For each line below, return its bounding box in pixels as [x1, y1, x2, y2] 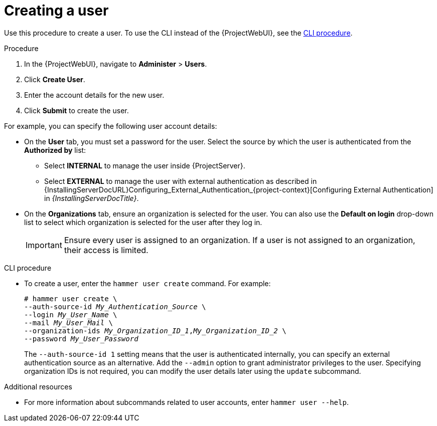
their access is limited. [64, 245, 149, 255]
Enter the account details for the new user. [24, 90, 165, 99]
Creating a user [4, 2, 109, 19]
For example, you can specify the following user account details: [4, 121, 217, 130]
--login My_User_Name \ [24, 310, 117, 319]
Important [26, 240, 62, 250]
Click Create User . [24, 75, 85, 84]
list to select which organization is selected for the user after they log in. [24, 218, 262, 227]
